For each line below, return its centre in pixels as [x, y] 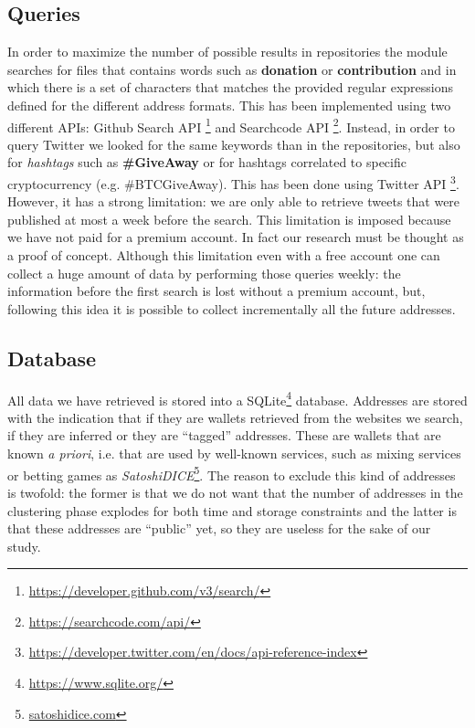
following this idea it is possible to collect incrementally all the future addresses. [232, 308]
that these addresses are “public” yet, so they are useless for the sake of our [219, 528]
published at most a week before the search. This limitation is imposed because [229, 219]
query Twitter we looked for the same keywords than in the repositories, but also [234, 144]
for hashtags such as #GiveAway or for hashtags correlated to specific [207, 162]
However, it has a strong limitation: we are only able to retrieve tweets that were [234, 201]
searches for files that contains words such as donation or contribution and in [232, 69]
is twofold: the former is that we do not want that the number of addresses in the [235, 492]
